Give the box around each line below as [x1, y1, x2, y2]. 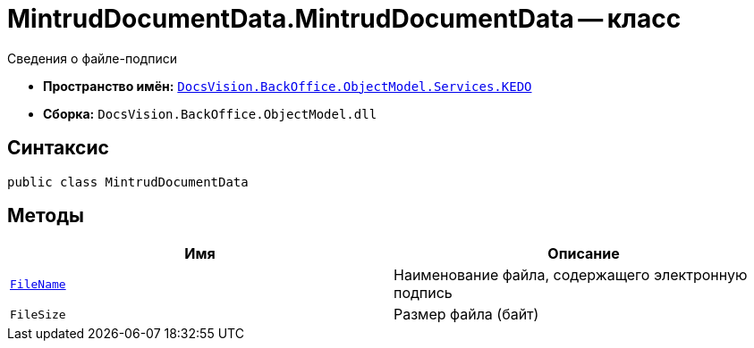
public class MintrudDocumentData [7, 174, 249, 189]
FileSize [10, 307, 66, 321]
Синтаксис [7, 137, 109, 160]
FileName [10, 277, 66, 291]
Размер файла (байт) [394, 305, 539, 324]
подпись [394, 284, 453, 302]
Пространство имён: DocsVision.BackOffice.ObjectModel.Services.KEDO [43, 78, 532, 94]
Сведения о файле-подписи [7, 50, 177, 66]
